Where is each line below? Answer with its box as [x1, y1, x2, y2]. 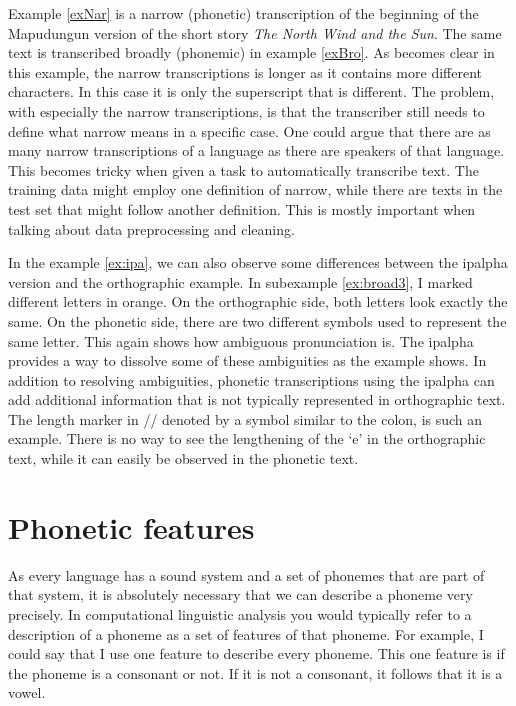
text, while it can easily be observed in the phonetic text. [8, 448, 359, 469]
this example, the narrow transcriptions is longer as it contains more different [8, 61, 482, 82]
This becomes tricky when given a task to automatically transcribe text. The [8, 159, 479, 180]
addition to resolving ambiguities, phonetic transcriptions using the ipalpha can [8, 369, 495, 390]
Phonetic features [8, 506, 255, 547]
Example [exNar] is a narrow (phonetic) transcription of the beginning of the [8, 3, 479, 23]
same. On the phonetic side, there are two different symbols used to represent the [8, 310, 507, 331]
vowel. [8, 682, 46, 703]
